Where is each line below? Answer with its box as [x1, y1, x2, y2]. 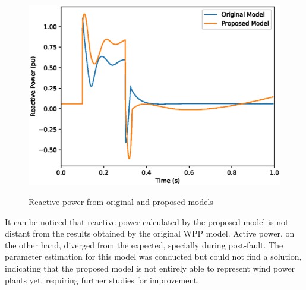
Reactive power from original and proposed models [29, 196, 213, 208]
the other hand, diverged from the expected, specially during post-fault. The [5, 238, 283, 251]
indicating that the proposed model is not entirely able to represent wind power [5, 262, 295, 275]
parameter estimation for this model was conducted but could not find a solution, [5, 250, 302, 263]
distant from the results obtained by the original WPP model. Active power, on [5, 227, 295, 239]
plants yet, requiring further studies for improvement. [5, 273, 200, 286]
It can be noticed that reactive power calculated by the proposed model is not [5, 215, 289, 228]
